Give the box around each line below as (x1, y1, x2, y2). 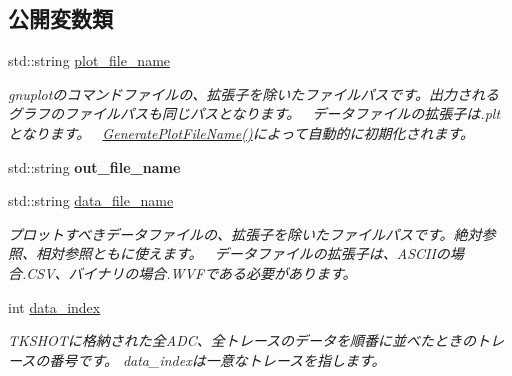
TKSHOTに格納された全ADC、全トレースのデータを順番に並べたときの (8, 330, 477, 351)
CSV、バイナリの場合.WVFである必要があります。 (26, 262, 357, 283)
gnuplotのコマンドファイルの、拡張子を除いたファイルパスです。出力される (8, 83, 499, 104)
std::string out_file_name (8, 156, 181, 177)
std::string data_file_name (8, 190, 174, 211)
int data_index (8, 296, 101, 317)
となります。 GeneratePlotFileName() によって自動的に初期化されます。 (8, 122, 475, 143)
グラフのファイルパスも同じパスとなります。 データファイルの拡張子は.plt (8, 103, 501, 124)
